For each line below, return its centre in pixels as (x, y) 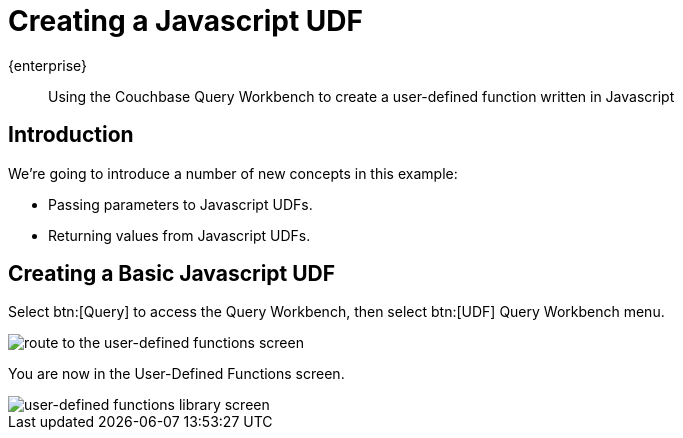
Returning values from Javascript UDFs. (179, 235)
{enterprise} (48, 65)
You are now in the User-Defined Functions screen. (176, 374)
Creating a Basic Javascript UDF (172, 274)
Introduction (71, 135)
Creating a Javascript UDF (185, 21)
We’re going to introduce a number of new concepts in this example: (233, 173)
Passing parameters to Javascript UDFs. (180, 204)
